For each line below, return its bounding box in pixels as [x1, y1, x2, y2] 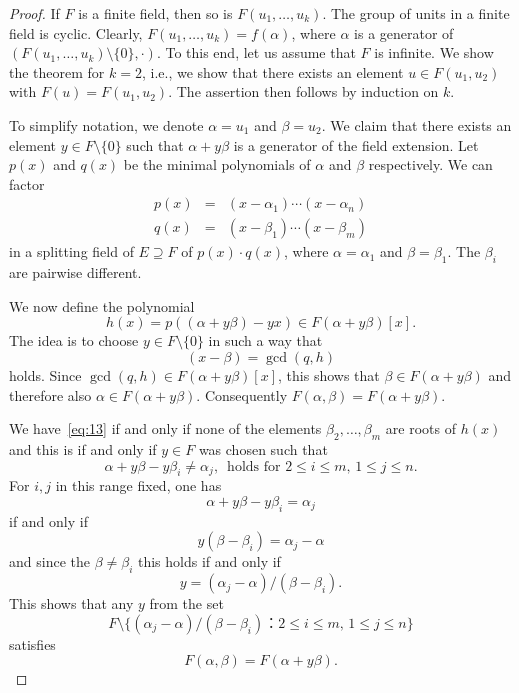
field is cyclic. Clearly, [9, 22, 143, 43]
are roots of [385, 418, 456, 439]
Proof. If [9, 3, 60, 23]
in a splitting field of [9, 241, 134, 262]
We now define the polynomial [9, 295, 195, 316]
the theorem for [9, 61, 105, 82]
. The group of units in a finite [322, 3, 510, 23]
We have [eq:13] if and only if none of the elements [9, 418, 322, 439]
